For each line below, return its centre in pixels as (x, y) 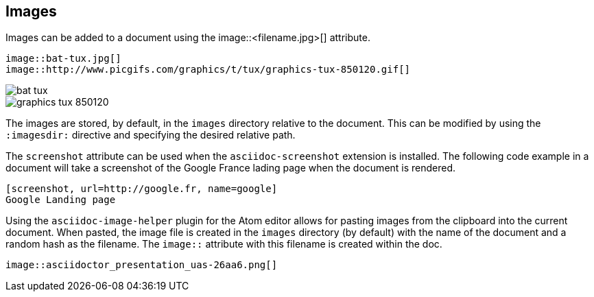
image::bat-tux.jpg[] (63, 59)
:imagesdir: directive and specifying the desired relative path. (151, 135)
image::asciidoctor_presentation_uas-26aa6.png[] (142, 265)
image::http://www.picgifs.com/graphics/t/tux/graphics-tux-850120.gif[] (208, 70)
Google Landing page (61, 200)
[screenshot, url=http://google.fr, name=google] (142, 189)
